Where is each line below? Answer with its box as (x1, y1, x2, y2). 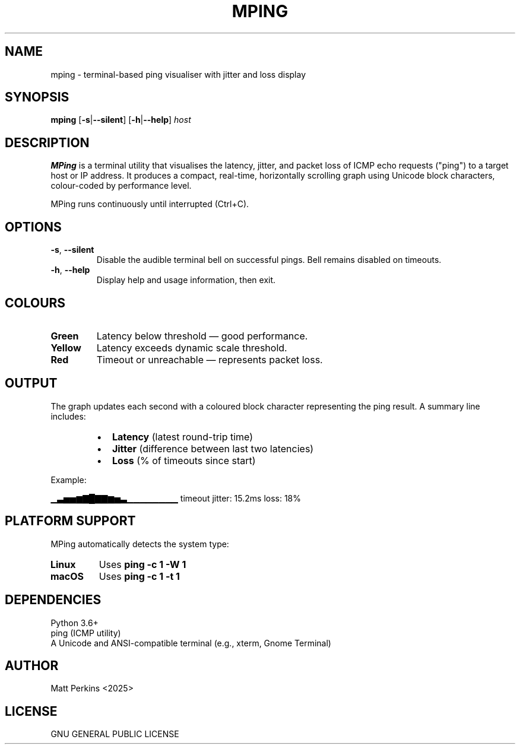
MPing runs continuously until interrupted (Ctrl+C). (50, 199, 249, 210)
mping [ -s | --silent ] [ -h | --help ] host (50, 115, 191, 125)
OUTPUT (5, 376, 58, 391)
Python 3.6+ (50, 617, 99, 628)
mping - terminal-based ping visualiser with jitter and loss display (50, 69, 306, 80)
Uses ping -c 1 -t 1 (99, 570, 180, 582)
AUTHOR (5, 658, 59, 673)
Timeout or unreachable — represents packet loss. (96, 353, 323, 366)
